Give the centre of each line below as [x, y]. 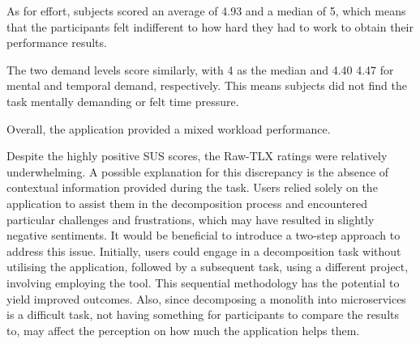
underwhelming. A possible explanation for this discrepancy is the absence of [198, 171]
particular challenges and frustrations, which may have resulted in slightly [191, 219]
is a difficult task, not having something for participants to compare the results [203, 314]
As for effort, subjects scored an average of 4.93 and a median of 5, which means [206, 11]
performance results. [57, 42]
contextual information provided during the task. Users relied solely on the [192, 187]
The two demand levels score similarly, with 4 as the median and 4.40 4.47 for [200, 69]
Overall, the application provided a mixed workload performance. [169, 128]
